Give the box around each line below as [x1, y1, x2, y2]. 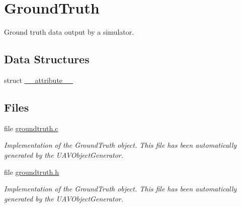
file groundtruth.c [4, 123, 58, 133]
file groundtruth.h [4, 166, 59, 177]
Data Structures [4, 51, 90, 67]
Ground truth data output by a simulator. [4, 27, 134, 37]
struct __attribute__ [4, 74, 73, 85]
